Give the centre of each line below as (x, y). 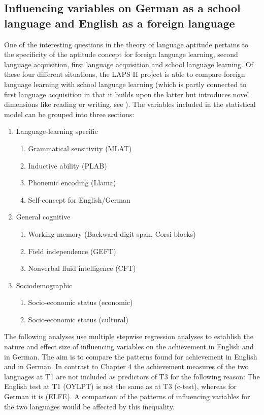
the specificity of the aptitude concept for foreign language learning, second (121, 54)
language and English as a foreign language (120, 23)
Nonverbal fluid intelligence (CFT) (82, 268)
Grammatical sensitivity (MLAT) (80, 148)
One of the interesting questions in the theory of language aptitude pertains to (126, 44)
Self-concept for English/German (79, 199)
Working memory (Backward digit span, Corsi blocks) (112, 233)
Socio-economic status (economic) (80, 302)
